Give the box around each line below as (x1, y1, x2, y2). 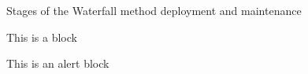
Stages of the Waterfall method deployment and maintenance (6, 2, 302, 18)
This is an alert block (6, 55, 109, 72)
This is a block (6, 28, 77, 45)
